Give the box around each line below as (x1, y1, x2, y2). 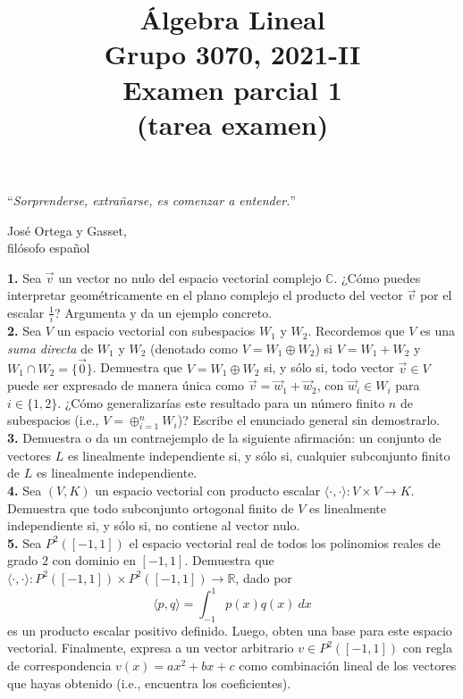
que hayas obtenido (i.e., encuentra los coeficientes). (7, 673, 291, 692)
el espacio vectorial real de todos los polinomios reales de (129, 533, 441, 552)
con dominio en (52, 551, 136, 570)
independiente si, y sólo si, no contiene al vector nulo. (7, 516, 300, 535)
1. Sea (7, 268, 42, 287)
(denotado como (150, 338, 239, 357)
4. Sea (7, 480, 42, 499)
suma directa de (7, 338, 94, 357)
